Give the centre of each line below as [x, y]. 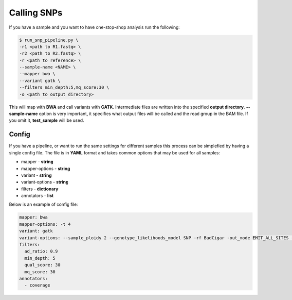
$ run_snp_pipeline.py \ [49, 40]
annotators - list [37, 196]
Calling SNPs [36, 13]
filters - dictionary [40, 189]
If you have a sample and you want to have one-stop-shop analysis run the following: [94, 27]
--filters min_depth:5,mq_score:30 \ [64, 88]
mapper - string [37, 162]
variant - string [36, 175]
